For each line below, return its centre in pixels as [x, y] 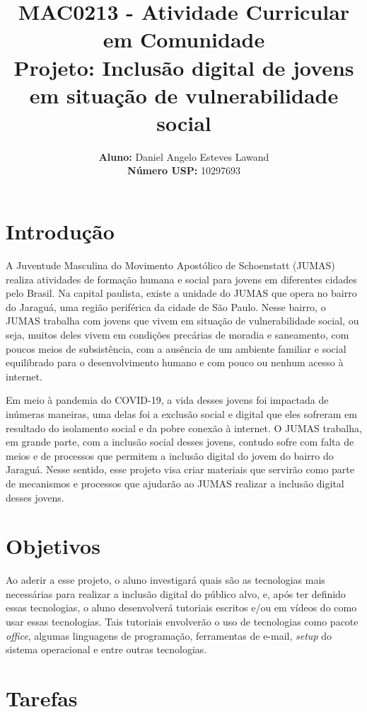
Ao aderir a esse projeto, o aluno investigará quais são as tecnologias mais [165, 580]
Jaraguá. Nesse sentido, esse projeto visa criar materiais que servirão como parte [180, 469]
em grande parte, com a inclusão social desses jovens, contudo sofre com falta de [180, 442]
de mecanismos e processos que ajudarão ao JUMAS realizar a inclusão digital [175, 483]
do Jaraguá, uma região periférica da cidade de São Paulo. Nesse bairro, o [166, 306]
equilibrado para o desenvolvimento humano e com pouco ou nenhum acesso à [175, 362]
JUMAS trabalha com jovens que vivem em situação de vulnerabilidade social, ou [182, 321]
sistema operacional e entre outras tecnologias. [106, 649]
